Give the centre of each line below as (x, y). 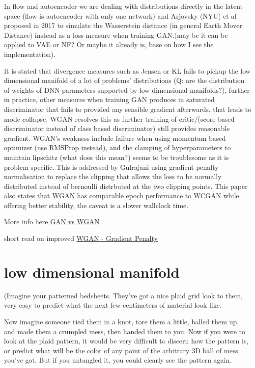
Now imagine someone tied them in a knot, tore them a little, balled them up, (122, 321)
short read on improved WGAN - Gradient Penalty (81, 238)
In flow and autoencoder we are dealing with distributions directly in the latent (124, 6)
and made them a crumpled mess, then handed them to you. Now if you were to (125, 331)
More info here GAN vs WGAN (52, 222)
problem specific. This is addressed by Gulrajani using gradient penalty (111, 167)
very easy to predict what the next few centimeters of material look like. (113, 305)
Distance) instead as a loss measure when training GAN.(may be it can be (116, 35)
